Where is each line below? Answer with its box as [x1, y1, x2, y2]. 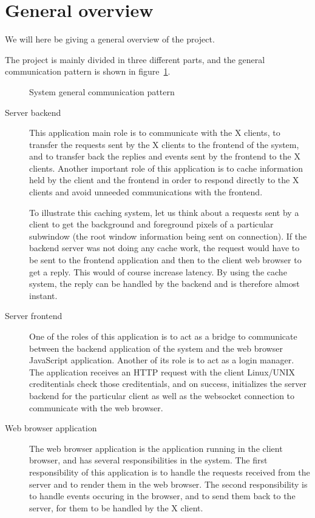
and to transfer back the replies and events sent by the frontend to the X [29, 150, 300, 163]
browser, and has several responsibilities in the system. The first [29, 454, 268, 466]
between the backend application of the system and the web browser [29, 341, 283, 354]
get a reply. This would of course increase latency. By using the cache [29, 265, 287, 278]
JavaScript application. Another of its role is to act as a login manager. [29, 354, 294, 366]
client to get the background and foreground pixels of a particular [29, 218, 274, 230]
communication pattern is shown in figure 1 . [5, 65, 171, 78]
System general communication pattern [29, 85, 175, 98]
